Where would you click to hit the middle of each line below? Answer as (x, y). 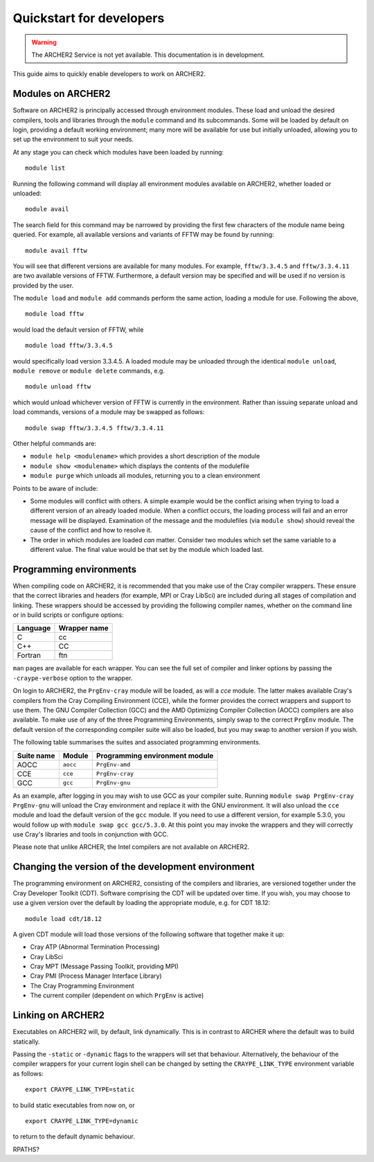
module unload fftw (58, 387)
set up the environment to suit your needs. (73, 139)
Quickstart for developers (89, 18)
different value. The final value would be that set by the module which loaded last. (147, 549)
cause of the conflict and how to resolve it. (91, 530)
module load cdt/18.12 (64, 919)
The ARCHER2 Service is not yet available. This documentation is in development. (148, 55)
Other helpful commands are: (55, 444)
